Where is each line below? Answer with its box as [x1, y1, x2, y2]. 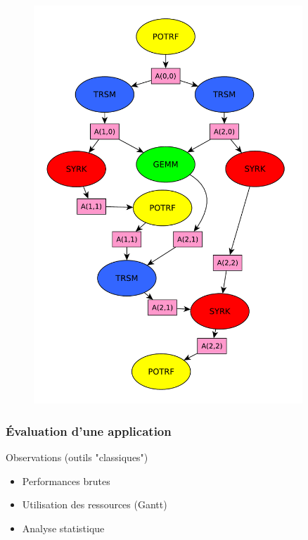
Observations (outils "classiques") [6, 450, 148, 465]
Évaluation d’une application [6, 422, 172, 439]
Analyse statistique [22, 521, 105, 536]
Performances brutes [22, 473, 110, 488]
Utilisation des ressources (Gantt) [22, 497, 167, 512]
